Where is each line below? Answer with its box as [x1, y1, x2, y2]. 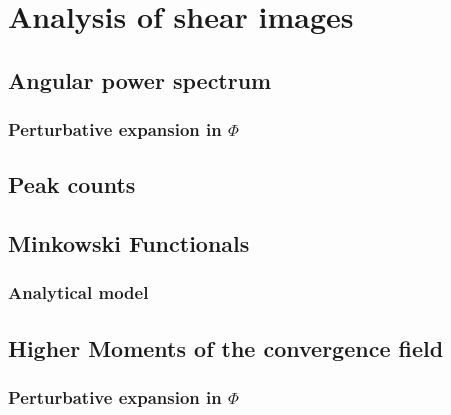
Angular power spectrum [8, 64, 272, 95]
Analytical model [8, 280, 149, 305]
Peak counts [8, 169, 136, 200]
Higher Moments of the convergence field [8, 332, 444, 363]
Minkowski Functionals [8, 228, 250, 259]
